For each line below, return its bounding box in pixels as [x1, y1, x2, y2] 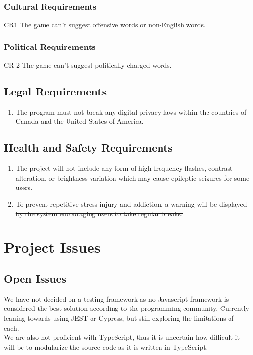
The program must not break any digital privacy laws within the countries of [15, 106, 247, 117]
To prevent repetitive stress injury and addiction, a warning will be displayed [15, 199, 247, 209]
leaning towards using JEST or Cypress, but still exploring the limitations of [4, 312, 234, 323]
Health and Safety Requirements [4, 140, 173, 155]
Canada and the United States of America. [15, 116, 144, 126]
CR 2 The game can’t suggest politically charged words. [4, 60, 172, 70]
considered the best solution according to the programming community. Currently [4, 303, 249, 313]
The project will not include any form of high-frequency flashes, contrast [15, 163, 233, 173]
